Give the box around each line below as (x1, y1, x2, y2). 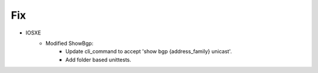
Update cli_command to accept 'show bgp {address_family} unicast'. (65, 48, 232, 55)
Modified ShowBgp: (45, 40, 94, 47)
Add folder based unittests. (65, 56, 132, 63)
